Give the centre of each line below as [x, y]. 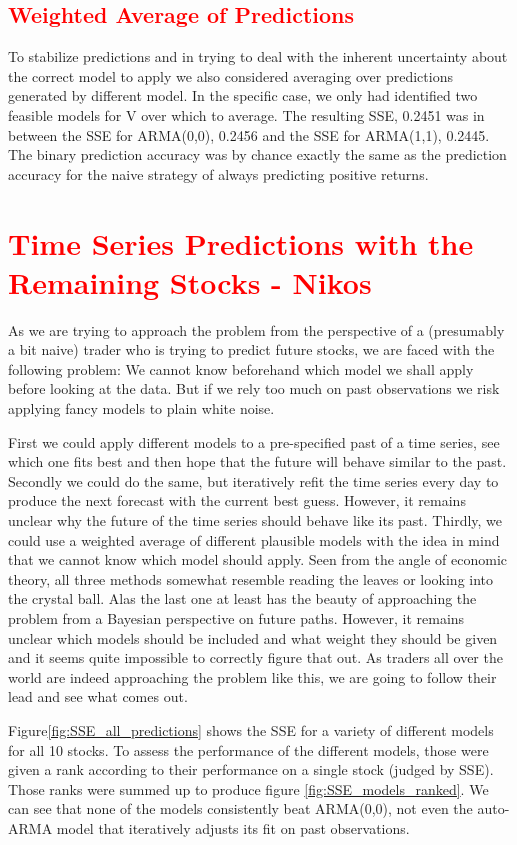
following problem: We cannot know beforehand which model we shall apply [241, 368]
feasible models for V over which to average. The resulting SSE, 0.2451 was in [246, 114]
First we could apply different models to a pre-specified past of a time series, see [254, 441]
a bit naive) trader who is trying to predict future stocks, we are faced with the [251, 349]
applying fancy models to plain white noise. [141, 408]
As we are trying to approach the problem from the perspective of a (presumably [256, 329]
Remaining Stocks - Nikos [190, 281]
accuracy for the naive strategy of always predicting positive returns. [218, 173]
